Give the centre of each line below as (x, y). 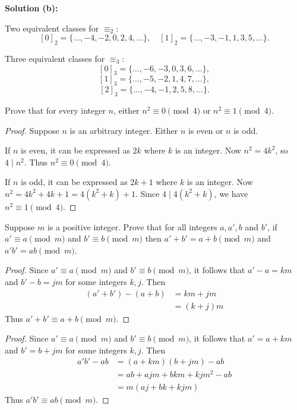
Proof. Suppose (32, 130)
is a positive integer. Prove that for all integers (132, 226)
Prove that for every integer (55, 110)
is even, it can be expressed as (75, 150)
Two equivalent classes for (52, 28)
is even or (206, 130)
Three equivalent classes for (55, 58)
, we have (231, 193)
